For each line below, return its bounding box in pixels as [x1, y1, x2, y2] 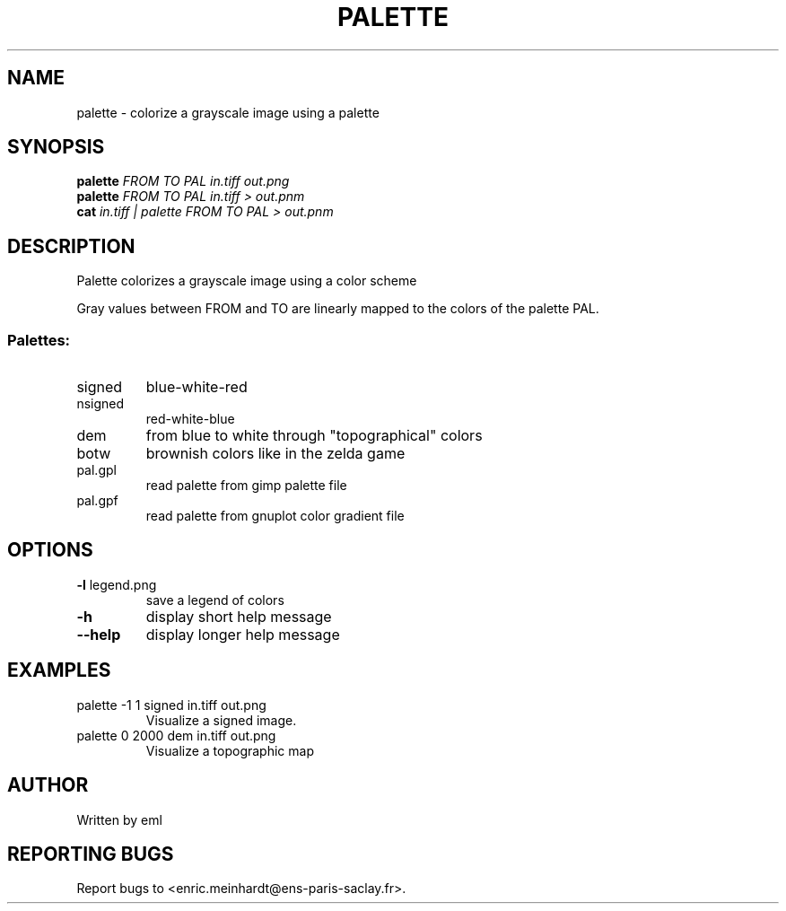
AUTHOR [7, 774, 89, 797]
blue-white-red [145, 378, 248, 397]
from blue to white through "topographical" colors [145, 426, 483, 445]
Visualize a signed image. [145, 712, 297, 728]
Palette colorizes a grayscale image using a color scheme [76, 273, 417, 289]
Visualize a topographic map [145, 742, 314, 758]
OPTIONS [7, 539, 93, 562]
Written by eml [76, 811, 162, 828]
